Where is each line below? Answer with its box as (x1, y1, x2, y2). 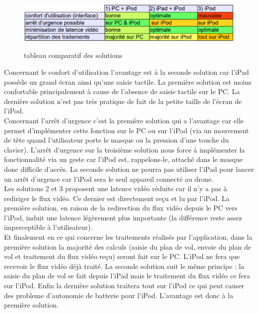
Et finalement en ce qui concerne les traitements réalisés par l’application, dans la (4, 232, 253, 242)
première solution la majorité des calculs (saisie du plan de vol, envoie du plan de (4, 241, 251, 252)
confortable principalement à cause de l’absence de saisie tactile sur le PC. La (4, 86, 240, 97)
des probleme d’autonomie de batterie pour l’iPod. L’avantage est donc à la (4, 290, 233, 300)
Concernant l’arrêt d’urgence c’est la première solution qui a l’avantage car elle (4, 115, 244, 125)
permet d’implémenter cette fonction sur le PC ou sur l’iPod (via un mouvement (4, 125, 249, 135)
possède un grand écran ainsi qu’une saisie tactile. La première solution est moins (4, 76, 252, 87)
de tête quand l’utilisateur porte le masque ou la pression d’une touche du (4, 135, 229, 145)
